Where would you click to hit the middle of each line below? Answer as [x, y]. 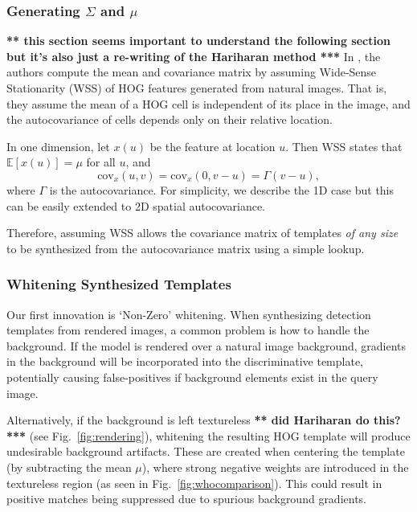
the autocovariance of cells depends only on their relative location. [170, 119]
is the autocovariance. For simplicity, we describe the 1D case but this [222, 189]
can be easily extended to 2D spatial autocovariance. [136, 205]
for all [101, 162]
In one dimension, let [58, 146]
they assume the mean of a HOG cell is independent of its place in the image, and [208, 103]
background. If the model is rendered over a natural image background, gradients [206, 345]
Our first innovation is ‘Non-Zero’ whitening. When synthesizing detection [189, 314]
